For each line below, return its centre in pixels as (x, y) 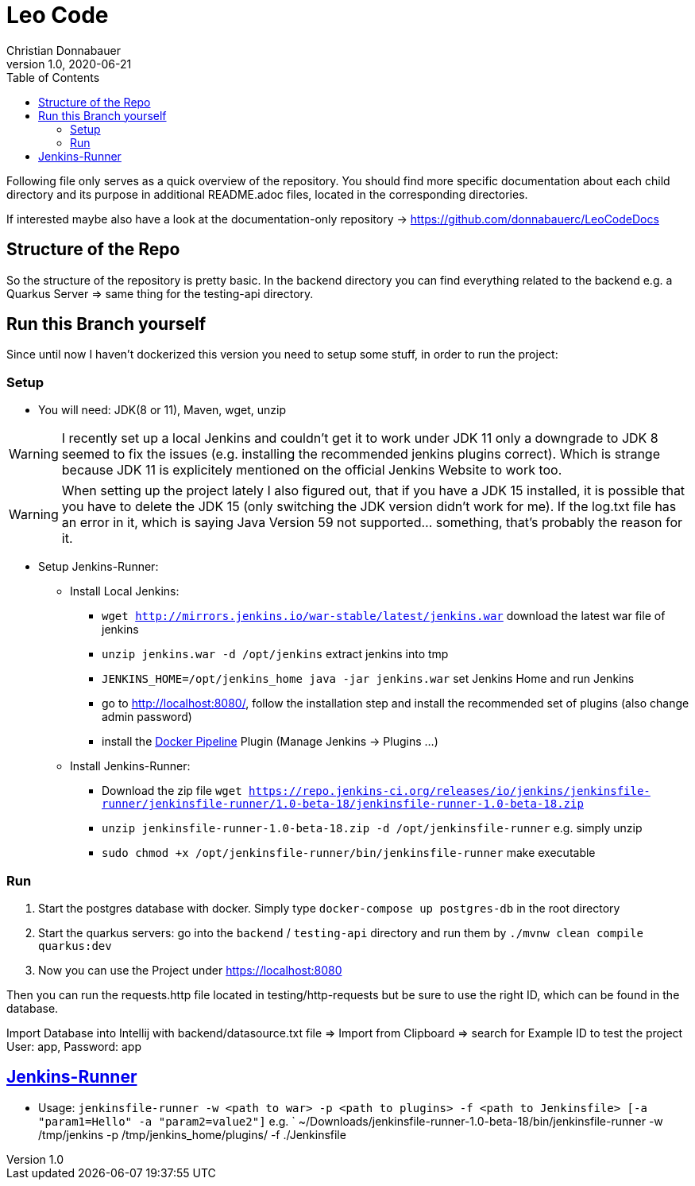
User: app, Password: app (74, 1046)
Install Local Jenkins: (125, 591)
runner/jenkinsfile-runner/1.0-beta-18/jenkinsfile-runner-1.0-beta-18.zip (343, 804)
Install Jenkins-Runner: (130, 766)
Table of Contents (53, 77)
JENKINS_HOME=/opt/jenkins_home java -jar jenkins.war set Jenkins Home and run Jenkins (368, 679)
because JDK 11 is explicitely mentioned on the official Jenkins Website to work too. (312, 470)
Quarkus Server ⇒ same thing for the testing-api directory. (160, 293)
